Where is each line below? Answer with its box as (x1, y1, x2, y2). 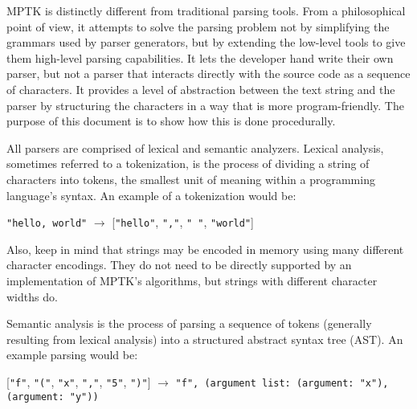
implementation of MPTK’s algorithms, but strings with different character (6, 272, 378, 288)
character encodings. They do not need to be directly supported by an (6, 256, 352, 273)
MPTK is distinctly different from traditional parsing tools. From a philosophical (6, 2, 406, 18)
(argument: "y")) (6, 391, 99, 403)
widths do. (6, 288, 58, 305)
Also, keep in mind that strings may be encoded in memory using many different (6, 240, 404, 257)
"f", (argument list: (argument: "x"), (175, 377, 389, 389)
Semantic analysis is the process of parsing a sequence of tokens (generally (6, 315, 372, 332)
